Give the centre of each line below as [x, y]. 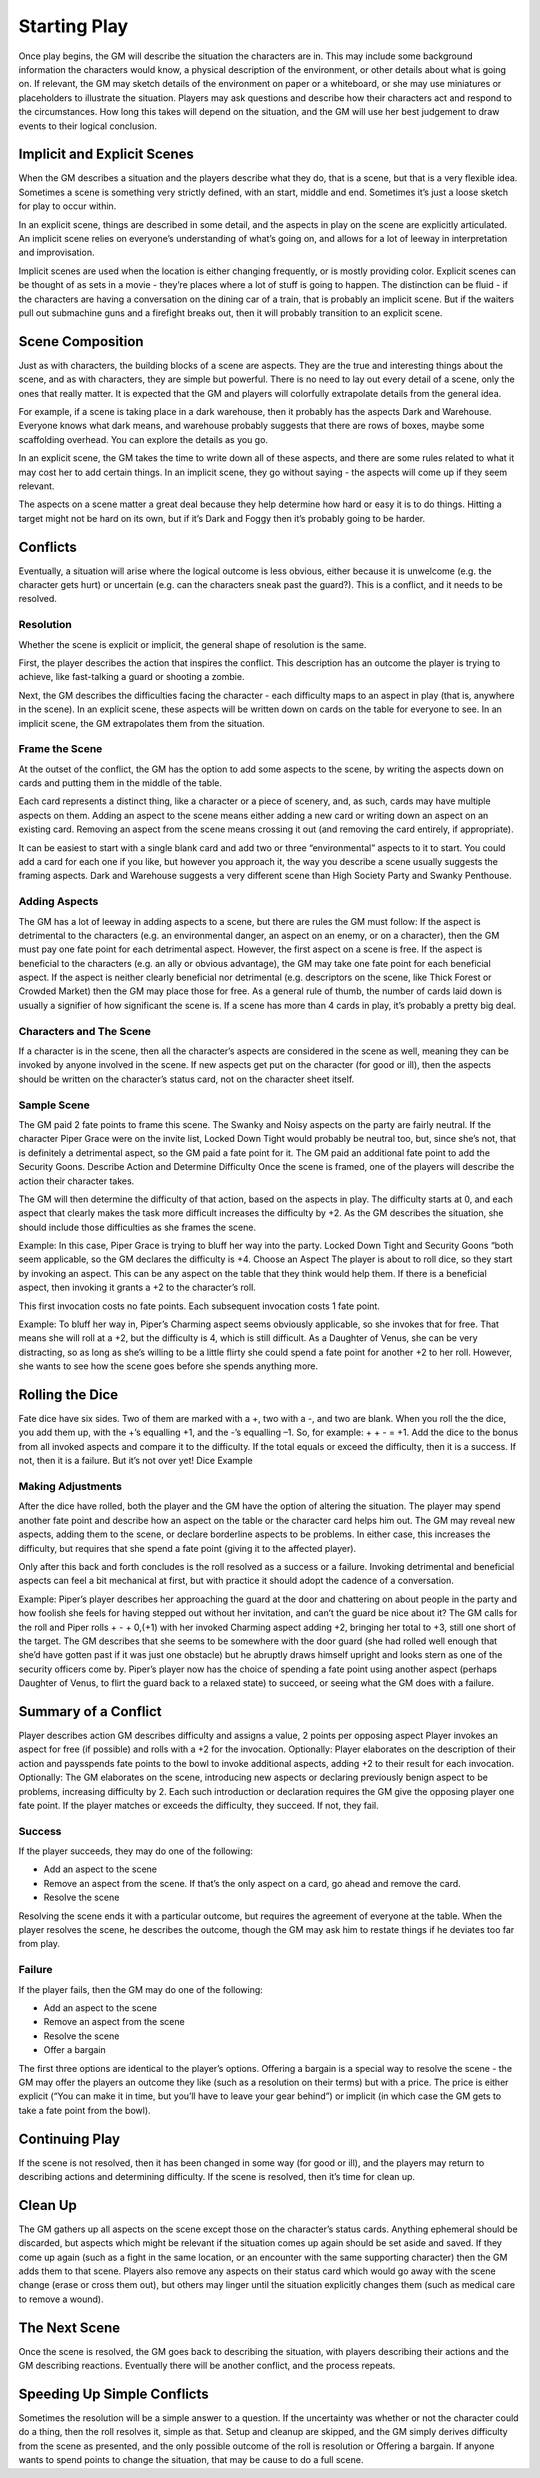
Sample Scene [54, 1105]
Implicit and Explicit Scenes [106, 154]
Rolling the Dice [68, 1394]
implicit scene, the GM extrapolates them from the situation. [141, 723]
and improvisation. [56, 252]
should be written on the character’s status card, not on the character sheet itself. [186, 1079]
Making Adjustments [70, 1487]
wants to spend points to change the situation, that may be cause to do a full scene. [191, 2460]
